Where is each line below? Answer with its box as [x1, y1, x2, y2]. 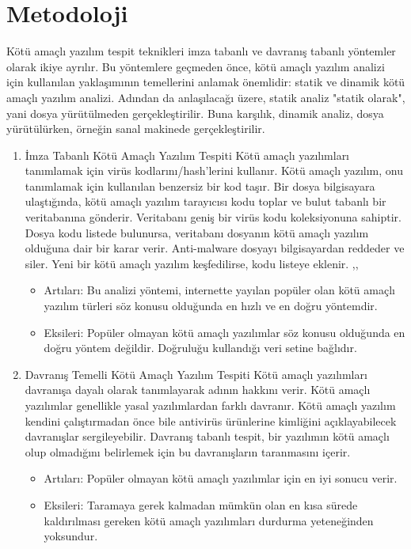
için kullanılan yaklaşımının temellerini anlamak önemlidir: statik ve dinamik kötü [6, 74, 405, 90]
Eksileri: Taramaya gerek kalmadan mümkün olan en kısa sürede [44, 496, 358, 513]
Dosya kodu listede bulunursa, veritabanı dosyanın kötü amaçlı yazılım [25, 224, 369, 240]
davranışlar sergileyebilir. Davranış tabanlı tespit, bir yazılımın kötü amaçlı [25, 428, 390, 445]
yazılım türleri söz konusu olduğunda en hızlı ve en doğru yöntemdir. [44, 297, 378, 314]
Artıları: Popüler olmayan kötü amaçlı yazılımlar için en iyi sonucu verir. [44, 470, 398, 487]
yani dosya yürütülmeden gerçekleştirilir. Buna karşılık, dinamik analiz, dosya [6, 104, 384, 121]
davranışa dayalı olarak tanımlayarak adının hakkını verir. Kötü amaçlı [25, 381, 371, 398]
